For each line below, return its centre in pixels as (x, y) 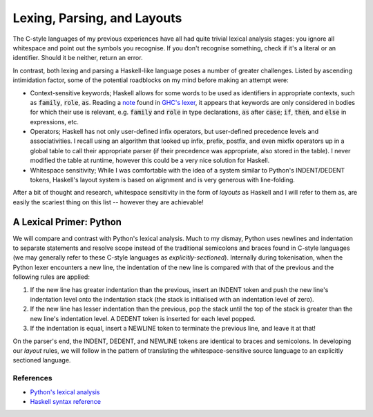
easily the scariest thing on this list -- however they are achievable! (108, 202)
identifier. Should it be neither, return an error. (78, 58)
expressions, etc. (55, 122)
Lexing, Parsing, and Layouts (97, 18)
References (32, 378)
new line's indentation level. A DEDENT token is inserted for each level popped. (143, 318)
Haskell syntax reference (66, 401)
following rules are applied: (51, 277)
